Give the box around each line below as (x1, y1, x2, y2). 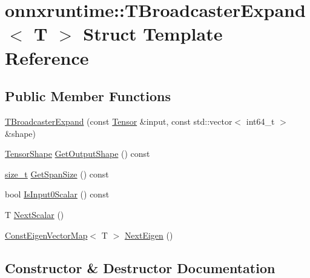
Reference (5, 45, 89, 70)
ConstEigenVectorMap (5, 228, 88, 241)
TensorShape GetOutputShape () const (5, 147, 150, 160)
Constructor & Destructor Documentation (5, 258, 275, 277)
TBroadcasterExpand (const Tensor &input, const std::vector (5, 114, 232, 127)
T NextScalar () (5, 208, 64, 220)
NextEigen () (124, 228, 173, 241)
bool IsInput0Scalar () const (5, 188, 110, 200)
